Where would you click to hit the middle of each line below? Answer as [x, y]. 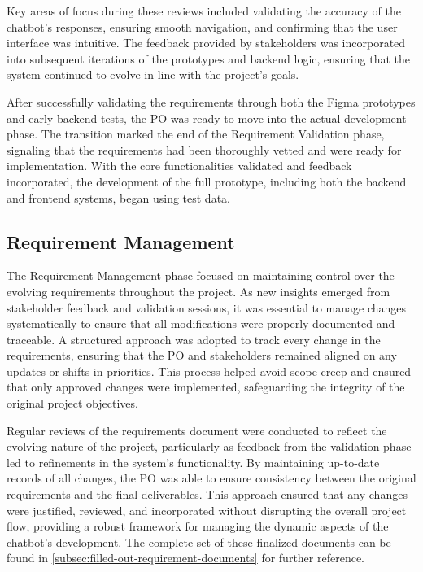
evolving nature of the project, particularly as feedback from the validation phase [209, 446]
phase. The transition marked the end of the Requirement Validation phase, [196, 134]
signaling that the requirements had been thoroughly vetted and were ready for [204, 149]
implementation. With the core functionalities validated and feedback [179, 166]
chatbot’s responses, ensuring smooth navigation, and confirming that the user [202, 26]
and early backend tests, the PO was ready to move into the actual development [207, 118]
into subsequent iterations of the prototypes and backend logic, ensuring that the [208, 58]
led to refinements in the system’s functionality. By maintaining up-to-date [193, 462]
